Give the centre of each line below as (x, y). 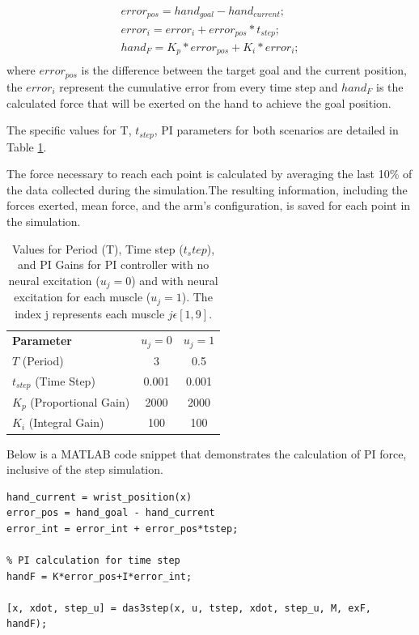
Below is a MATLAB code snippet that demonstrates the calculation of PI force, (207, 453)
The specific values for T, (69, 130)
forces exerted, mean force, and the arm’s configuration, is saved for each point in (209, 205)
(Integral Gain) (66, 422)
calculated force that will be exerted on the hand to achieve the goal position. (199, 102)
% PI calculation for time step (93, 561)
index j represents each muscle (90, 313)
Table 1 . (27, 146)
